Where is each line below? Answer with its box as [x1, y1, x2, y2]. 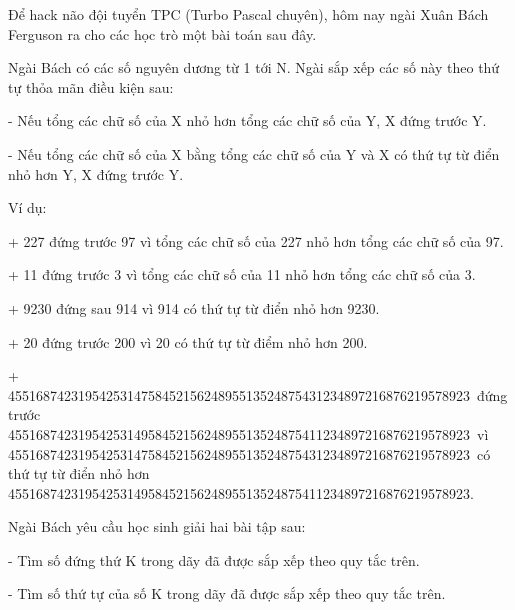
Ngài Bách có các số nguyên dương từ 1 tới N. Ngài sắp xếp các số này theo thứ [8, 57, 500, 78]
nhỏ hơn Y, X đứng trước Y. [8, 163, 184, 184]
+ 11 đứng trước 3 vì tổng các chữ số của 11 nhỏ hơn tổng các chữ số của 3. [8, 264, 476, 285]
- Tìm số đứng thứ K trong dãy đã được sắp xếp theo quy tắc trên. [8, 549, 420, 570]
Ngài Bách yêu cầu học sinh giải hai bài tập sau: [8, 516, 306, 537]
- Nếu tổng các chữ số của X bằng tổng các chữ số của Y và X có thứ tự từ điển [8, 143, 500, 164]
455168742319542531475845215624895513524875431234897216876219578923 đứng [8, 384, 508, 405]
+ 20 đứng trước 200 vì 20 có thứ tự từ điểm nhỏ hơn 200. [8, 331, 368, 352]
